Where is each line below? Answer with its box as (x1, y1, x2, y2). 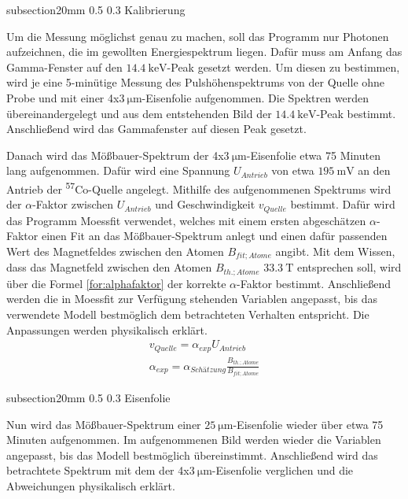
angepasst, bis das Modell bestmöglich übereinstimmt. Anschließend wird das (6, 446, 378, 463)
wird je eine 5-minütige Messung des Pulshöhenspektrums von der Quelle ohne (6, 74, 385, 91)
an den (358, 162, 391, 179)
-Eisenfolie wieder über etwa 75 (233, 416, 384, 432)
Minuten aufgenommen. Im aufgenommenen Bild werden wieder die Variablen (6, 431, 381, 448)
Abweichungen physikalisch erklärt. (6, 478, 175, 494)
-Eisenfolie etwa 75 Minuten (246, 146, 380, 163)
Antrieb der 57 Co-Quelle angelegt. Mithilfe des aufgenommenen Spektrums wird (6, 178, 391, 197)
